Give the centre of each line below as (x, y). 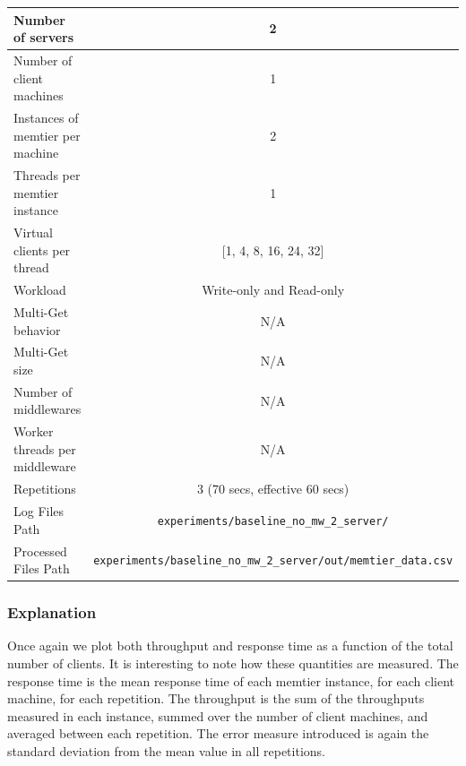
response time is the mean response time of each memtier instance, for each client (231, 680)
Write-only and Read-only (273, 290)
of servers (44, 37)
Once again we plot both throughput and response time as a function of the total (230, 646)
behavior (37, 329)
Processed (40, 551)
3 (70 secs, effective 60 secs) (273, 489)
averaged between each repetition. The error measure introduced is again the (218, 733)
